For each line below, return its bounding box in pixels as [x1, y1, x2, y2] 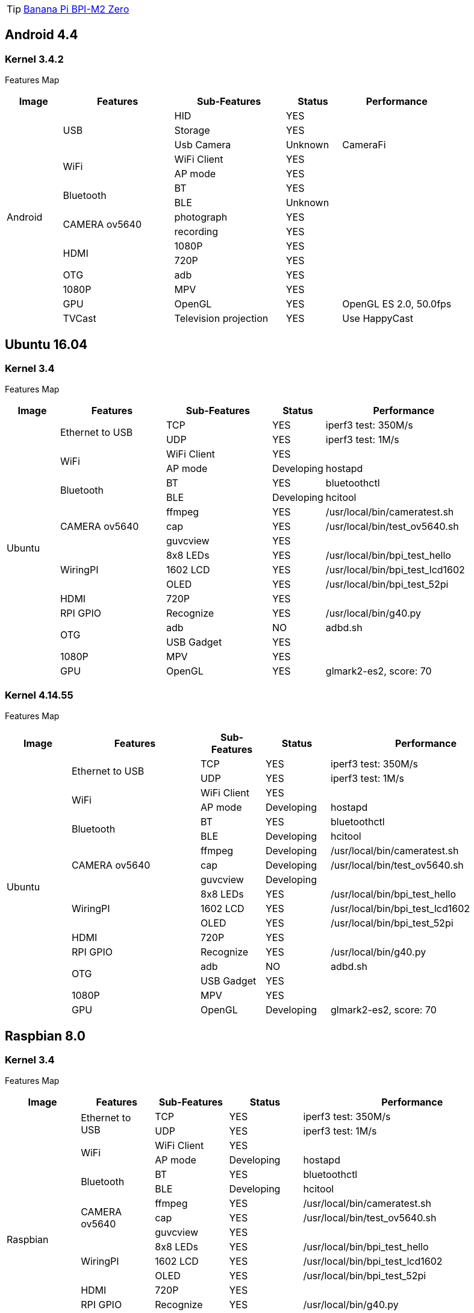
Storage [174, 124, 210, 137]
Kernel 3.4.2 [5, 52, 64, 65]
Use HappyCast [342, 312, 413, 325]
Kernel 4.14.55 [5, 688, 73, 701]
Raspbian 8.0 [5, 1028, 86, 1044]
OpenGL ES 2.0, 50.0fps [342, 298, 452, 310]
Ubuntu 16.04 [5, 336, 88, 352]
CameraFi [342, 139, 386, 151]
